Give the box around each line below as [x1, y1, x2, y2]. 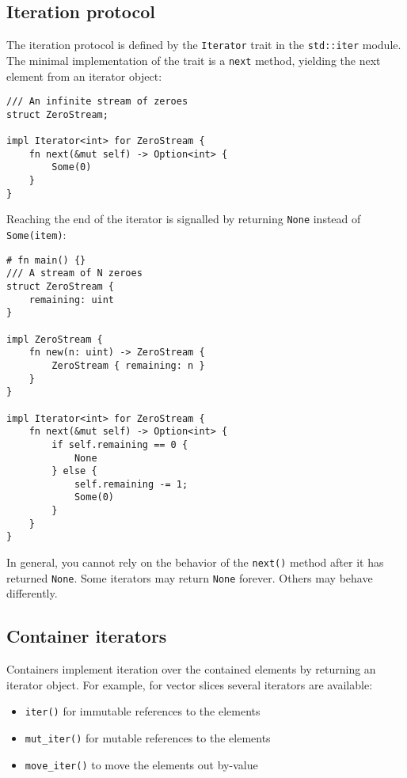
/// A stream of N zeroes [6, 268, 143, 279]
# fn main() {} [6, 254, 86, 266]
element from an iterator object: [6, 67, 162, 84]
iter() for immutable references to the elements [25, 703, 261, 719]
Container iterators [6, 624, 167, 648]
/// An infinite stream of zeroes [6, 96, 188, 108]
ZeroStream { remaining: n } [51, 359, 205, 371]
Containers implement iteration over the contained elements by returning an [6, 661, 376, 677]
